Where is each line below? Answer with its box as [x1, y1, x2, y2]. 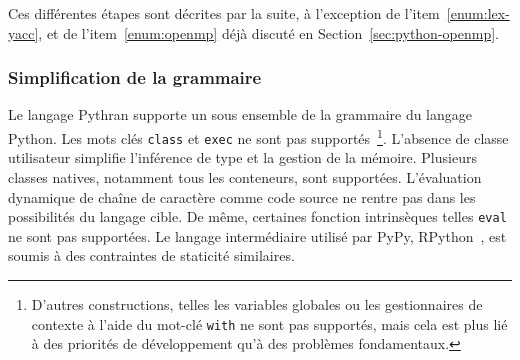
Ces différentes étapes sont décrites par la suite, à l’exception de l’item [8, 3, 440, 23]
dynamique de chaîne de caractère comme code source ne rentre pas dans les [8, 186, 476, 207]
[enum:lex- [446, 3, 510, 23]
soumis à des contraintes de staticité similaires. [8, 245, 295, 266]
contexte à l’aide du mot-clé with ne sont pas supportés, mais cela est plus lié [31, 313, 508, 334]
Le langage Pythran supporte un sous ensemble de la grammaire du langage [8, 104, 473, 125]
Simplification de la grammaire [8, 65, 262, 90]
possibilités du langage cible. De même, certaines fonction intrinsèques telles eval [8, 206, 507, 227]
